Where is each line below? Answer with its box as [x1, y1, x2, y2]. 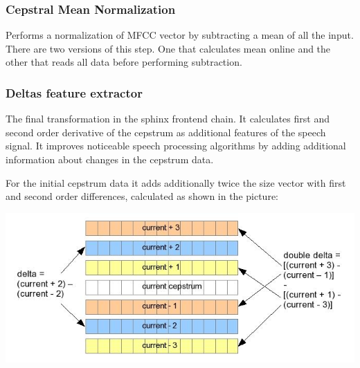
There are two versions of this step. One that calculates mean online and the [6, 41, 331, 55]
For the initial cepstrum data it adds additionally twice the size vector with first [6, 175, 346, 190]
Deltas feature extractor [6, 84, 143, 101]
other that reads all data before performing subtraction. [6, 55, 242, 69]
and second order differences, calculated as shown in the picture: [6, 189, 279, 203]
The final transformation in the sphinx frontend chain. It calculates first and [6, 111, 330, 126]
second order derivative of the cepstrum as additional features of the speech [6, 125, 326, 139]
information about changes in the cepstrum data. [6, 152, 214, 166]
